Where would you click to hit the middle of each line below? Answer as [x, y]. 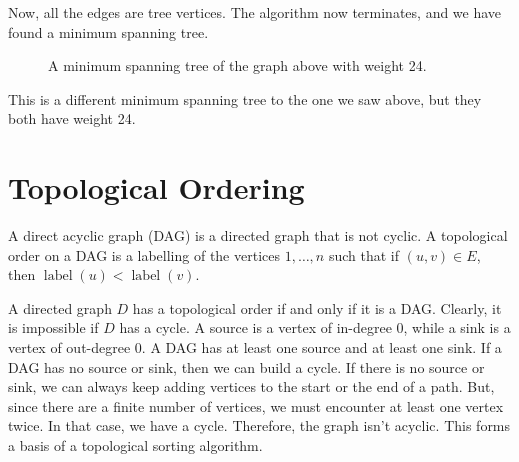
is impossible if [53, 327]
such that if [363, 254]
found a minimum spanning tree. [108, 31]
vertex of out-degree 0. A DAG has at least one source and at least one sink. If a [255, 347]
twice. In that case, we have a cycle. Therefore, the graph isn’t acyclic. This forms [259, 425]
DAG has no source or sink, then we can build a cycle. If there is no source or [246, 366]
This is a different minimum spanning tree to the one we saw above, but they [245, 98]
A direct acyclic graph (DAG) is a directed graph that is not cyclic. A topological [258, 235]
